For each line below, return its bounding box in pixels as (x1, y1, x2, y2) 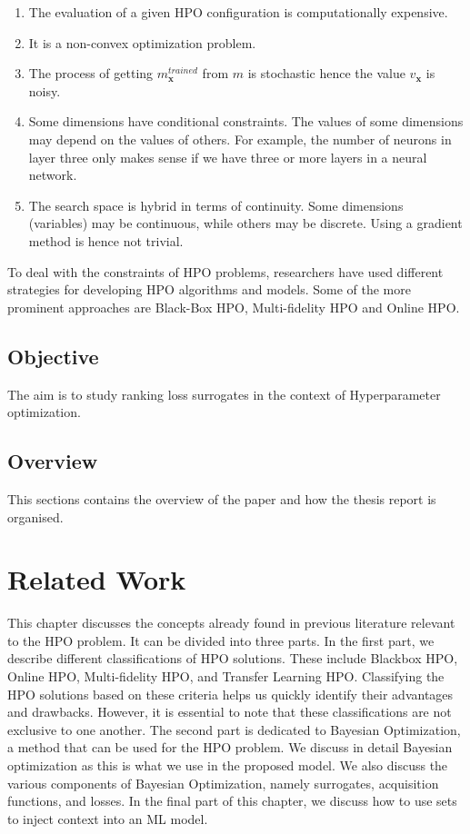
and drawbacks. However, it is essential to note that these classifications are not (7, 702, 452, 721)
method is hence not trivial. (28, 231, 184, 250)
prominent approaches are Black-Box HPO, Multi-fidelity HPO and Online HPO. (7, 297, 460, 316)
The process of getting (28, 64, 154, 83)
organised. (7, 507, 64, 526)
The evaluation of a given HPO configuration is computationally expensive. (28, 3, 448, 21)
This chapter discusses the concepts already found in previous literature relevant (7, 613, 455, 632)
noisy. (28, 81, 61, 100)
